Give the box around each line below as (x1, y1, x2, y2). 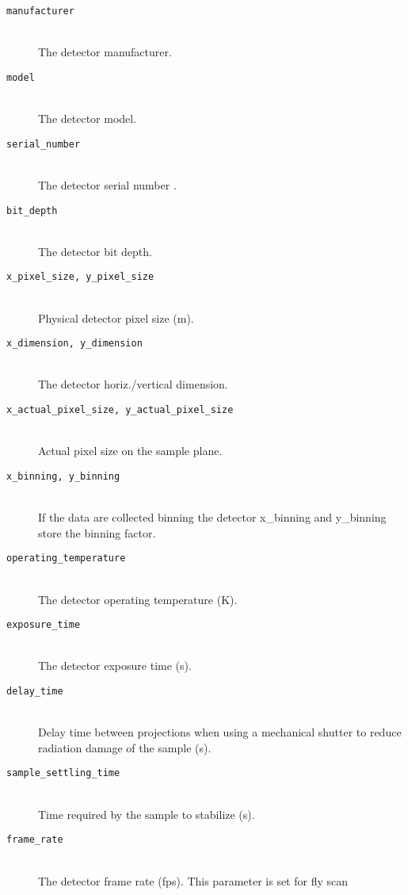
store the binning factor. (38, 524, 156, 541)
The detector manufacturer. (38, 44, 172, 60)
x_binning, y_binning (6, 470, 120, 482)
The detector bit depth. (38, 243, 152, 259)
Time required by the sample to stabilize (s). (38, 805, 255, 822)
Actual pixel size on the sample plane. (38, 442, 223, 459)
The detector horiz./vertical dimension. (38, 376, 228, 392)
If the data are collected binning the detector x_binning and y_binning (38, 509, 387, 526)
